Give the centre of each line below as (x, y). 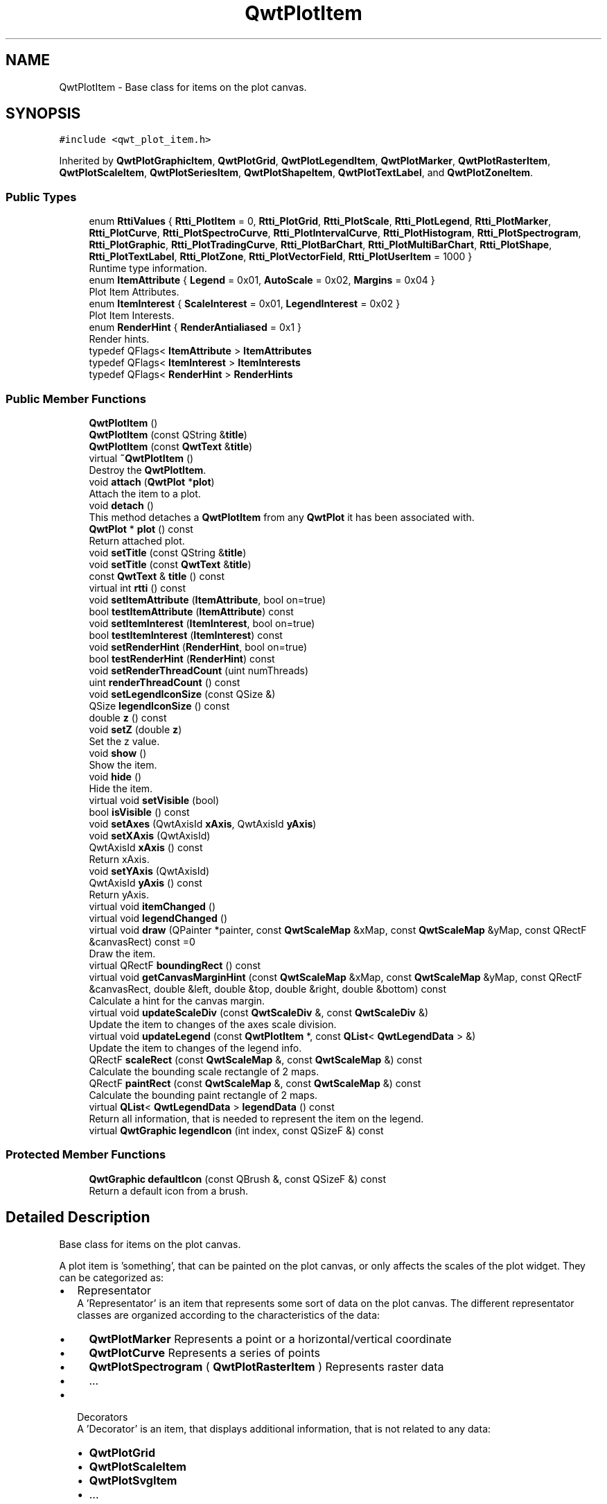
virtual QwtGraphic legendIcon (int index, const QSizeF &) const (236, 1130)
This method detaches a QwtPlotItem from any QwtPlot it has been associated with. (282, 517)
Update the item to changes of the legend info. (195, 1048)
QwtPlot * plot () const (141, 529)
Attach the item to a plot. (145, 493)
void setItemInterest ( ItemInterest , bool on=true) (202, 623)
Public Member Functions (76, 399)
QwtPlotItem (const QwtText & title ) (171, 446)
